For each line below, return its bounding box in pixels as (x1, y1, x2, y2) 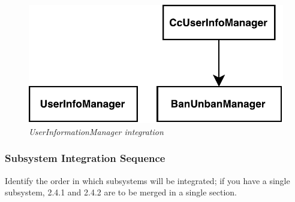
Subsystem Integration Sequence (5, 151, 165, 166)
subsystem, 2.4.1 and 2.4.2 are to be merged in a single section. (5, 186, 237, 198)
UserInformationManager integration (29, 125, 164, 137)
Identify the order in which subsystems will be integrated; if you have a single (5, 174, 290, 186)
